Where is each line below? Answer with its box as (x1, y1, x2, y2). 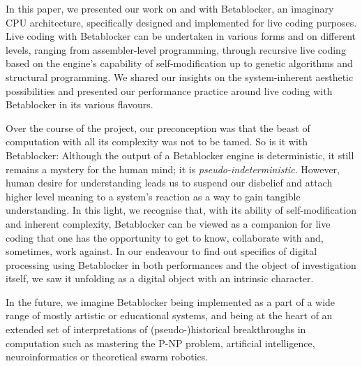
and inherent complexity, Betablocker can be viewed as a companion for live (6, 216, 331, 230)
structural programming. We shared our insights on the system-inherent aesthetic (6, 69, 354, 84)
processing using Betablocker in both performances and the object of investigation (6, 257, 356, 272)
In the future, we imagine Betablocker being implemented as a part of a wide (6, 294, 335, 309)
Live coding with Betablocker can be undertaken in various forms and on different (6, 29, 356, 43)
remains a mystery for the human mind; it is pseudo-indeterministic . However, (6, 161, 340, 176)
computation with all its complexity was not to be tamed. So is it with (6, 134, 308, 149)
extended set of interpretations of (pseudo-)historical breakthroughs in (6, 322, 306, 337)
